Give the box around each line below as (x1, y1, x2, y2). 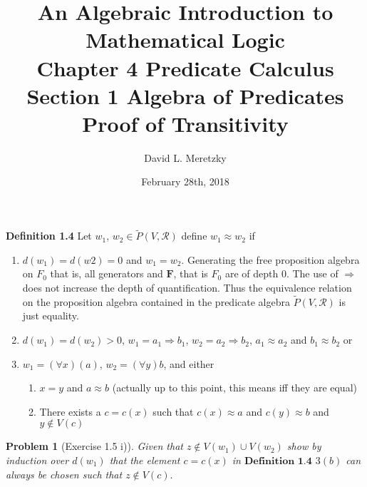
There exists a (39, 404, 101, 419)
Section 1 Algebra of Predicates (26, 81, 344, 110)
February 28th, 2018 (141, 174, 229, 189)
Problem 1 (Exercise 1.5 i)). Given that (6, 439, 183, 453)
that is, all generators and (50, 266, 163, 281)
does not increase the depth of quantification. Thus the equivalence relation (22, 280, 352, 295)
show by (286, 439, 321, 453)
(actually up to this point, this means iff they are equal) (112, 380, 357, 395)
